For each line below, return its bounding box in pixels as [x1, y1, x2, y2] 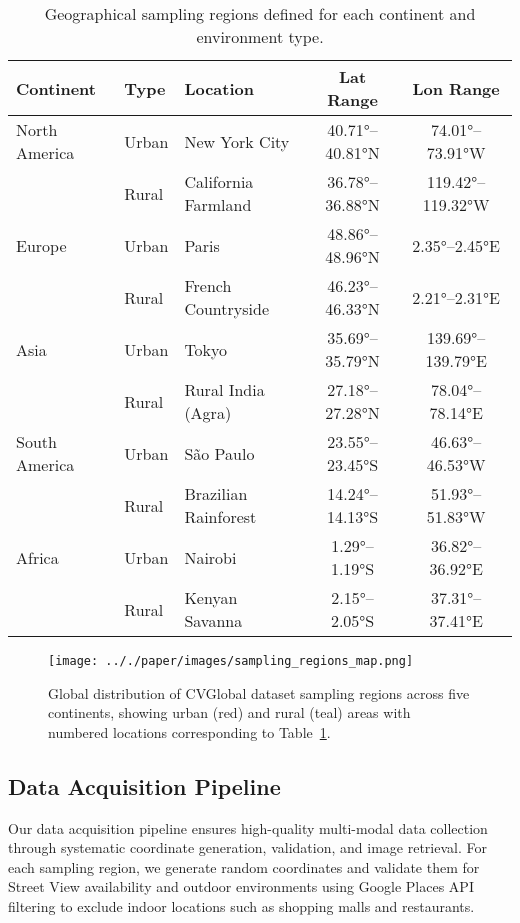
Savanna [184, 609, 243, 632]
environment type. [196, 25, 324, 48]
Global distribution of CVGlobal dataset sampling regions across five [48, 682, 470, 703]
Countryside [184, 297, 269, 320]
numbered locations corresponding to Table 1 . [48, 721, 331, 742]
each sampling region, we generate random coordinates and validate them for [8, 856, 480, 877]
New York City [184, 129, 290, 153]
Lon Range [412, 76, 500, 100]
